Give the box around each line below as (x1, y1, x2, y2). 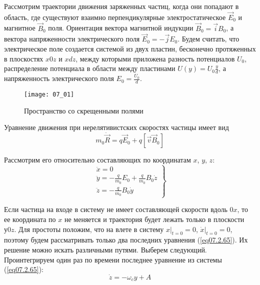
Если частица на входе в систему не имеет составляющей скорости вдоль (4, 204, 227, 214)
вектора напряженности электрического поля (4, 33, 140, 44)
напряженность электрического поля (4, 73, 114, 83)
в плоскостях (4, 53, 43, 63)
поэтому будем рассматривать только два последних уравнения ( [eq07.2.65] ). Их (4, 234, 248, 245)
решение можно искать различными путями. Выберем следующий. (4, 244, 207, 255)
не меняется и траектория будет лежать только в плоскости (64, 214, 244, 224)
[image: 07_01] (24, 90, 74, 98)
